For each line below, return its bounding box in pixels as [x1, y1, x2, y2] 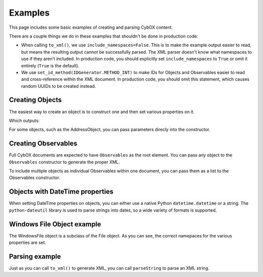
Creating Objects [9, 96, 62, 104]
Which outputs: [9, 118, 40, 123]
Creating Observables [9, 139, 77, 148]
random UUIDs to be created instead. [21, 83, 96, 89]
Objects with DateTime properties [9, 188, 114, 196]
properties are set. [9, 239, 46, 246]
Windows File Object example [9, 220, 101, 228]
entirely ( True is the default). [21, 62, 80, 68]
